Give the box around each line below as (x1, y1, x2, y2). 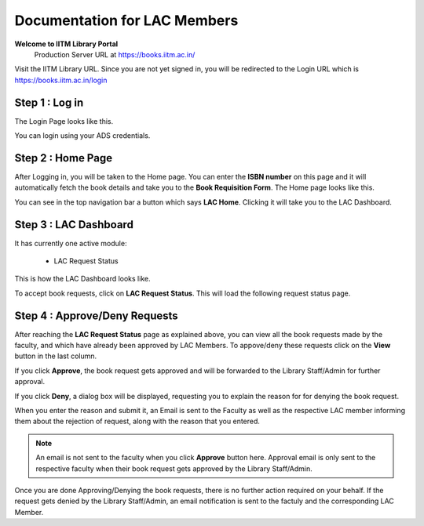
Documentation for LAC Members (14, 12, 239, 29)
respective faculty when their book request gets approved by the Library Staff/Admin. (35, 463, 313, 473)
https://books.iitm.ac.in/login (14, 75, 108, 85)
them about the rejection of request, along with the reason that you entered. (14, 416, 261, 426)
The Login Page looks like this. (14, 116, 114, 125)
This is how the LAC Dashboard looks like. (14, 274, 151, 284)
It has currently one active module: (14, 238, 127, 248)
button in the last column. (14, 351, 97, 361)
